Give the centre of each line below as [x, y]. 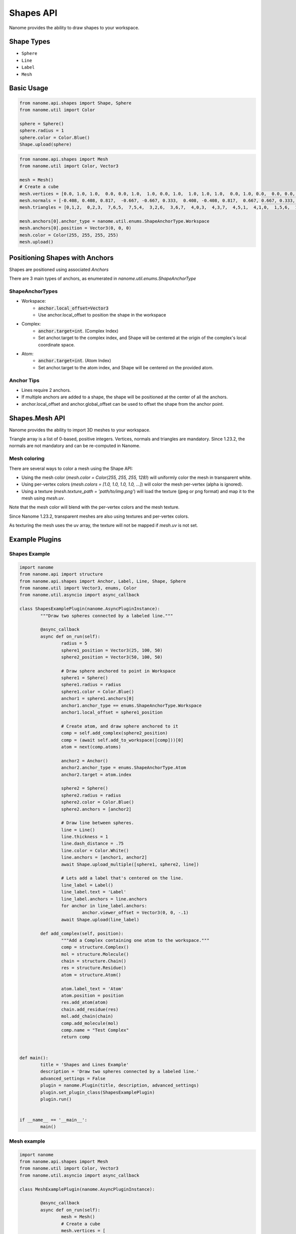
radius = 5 [74, 643]
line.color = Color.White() [95, 850]
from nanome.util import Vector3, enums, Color [78, 588]
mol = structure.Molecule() [95, 954]
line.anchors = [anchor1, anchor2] [104, 857]
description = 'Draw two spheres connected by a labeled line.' [120, 1072]
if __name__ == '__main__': [53, 1120]
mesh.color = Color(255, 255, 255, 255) [69, 235]
